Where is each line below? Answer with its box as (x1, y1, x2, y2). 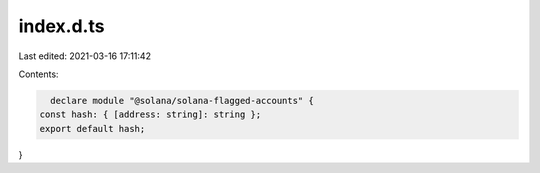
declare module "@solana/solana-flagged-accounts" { (50, 95, 314, 106)
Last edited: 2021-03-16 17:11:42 (18, 50, 152, 62)
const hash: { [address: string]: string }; (39, 109, 262, 120)
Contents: (18, 68, 59, 80)
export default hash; (39, 123, 146, 134)
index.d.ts (18, 15, 105, 37)
